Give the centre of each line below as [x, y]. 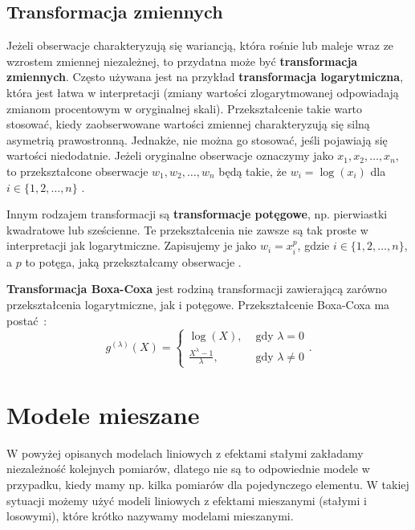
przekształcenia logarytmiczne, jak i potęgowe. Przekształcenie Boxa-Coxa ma [198, 304]
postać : [27, 320]
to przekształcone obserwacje [77, 171]
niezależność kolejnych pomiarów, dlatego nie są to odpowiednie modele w [188, 469]
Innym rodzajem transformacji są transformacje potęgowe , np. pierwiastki [197, 214]
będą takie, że [253, 171]
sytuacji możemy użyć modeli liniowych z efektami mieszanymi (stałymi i [187, 500]
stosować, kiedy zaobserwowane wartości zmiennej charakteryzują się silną [188, 124]
